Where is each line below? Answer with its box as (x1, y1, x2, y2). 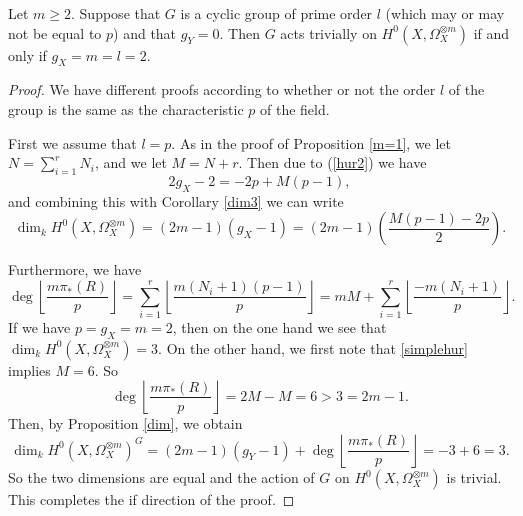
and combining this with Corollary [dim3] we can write (8, 190, 344, 211)
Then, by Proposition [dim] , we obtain (8, 413, 243, 434)
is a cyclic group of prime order (180, 3, 373, 23)
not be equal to (8, 22, 102, 43)
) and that (113, 22, 177, 43)
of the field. (260, 98, 330, 119)
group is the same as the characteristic (8, 98, 244, 119)
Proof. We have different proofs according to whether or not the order (8, 79, 436, 100)
